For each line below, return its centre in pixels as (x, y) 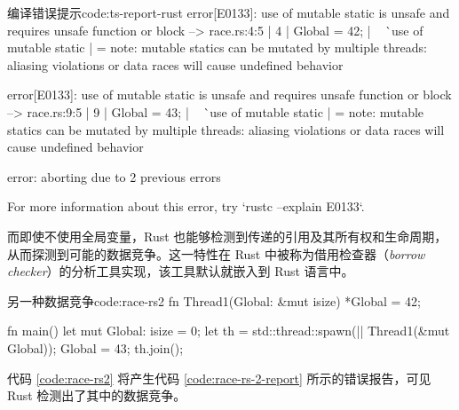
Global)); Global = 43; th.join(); (95, 347)
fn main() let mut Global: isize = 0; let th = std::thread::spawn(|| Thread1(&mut (229, 331)
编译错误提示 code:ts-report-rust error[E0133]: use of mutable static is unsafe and (229, 12)
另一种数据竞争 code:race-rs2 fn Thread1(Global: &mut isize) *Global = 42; (214, 300)
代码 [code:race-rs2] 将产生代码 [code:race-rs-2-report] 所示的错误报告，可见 (219, 378)
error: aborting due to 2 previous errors (114, 176)
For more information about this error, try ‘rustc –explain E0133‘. (186, 206)
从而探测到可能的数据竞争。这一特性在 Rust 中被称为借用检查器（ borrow (216, 253)
